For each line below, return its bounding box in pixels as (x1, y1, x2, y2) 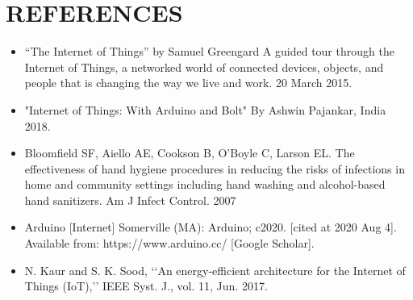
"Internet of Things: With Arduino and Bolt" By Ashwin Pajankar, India (24, 101, 386, 118)
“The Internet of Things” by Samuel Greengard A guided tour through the (24, 43, 394, 60)
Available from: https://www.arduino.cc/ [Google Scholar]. (24, 235, 315, 252)
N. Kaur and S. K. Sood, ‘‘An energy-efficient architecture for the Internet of (24, 261, 406, 278)
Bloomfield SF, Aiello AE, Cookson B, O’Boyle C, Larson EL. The (24, 144, 355, 161)
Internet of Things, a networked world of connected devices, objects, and (24, 58, 384, 75)
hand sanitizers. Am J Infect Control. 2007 (24, 191, 236, 208)
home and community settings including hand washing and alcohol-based (24, 176, 386, 193)
